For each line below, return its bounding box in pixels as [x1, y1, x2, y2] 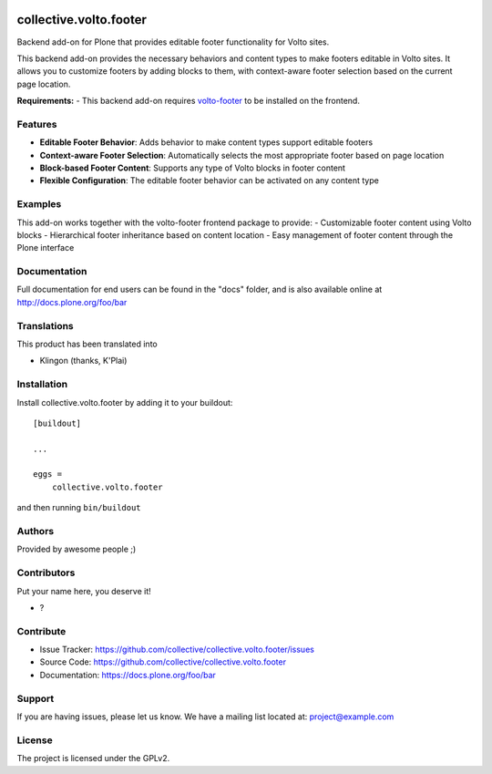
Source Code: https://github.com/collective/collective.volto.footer [39, 656, 287, 667]
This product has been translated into [16, 338, 159, 349]
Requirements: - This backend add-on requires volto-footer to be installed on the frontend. [16, 96, 360, 107]
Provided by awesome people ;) [16, 543, 137, 555]
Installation [16, 378, 68, 391]
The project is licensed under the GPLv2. [16, 753, 170, 764]
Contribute [16, 624, 67, 637]
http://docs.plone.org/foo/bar [16, 296, 128, 307]
